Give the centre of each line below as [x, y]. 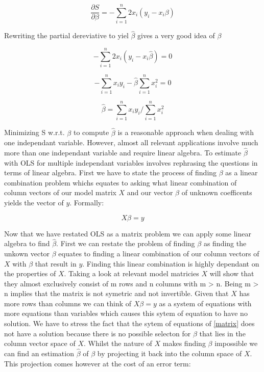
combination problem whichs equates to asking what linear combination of [121, 182]
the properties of [30, 273]
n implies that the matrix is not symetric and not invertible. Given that [116, 293]
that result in [56, 263]
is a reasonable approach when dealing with [186, 132]
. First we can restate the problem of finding [126, 243]
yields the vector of [34, 202]
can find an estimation [39, 353]
